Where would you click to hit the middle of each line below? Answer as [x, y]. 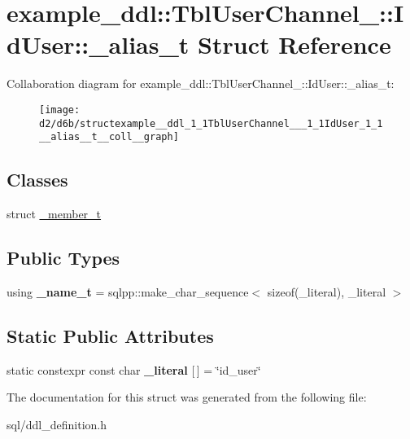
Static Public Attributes [110, 335]
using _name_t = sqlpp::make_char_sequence [128, 291]
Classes [37, 180]
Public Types [63, 258]
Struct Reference [294, 44]
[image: [60, 110]
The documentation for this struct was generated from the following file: [187, 397]
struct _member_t [54, 214]
